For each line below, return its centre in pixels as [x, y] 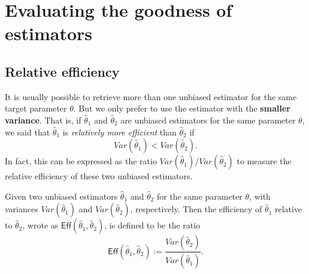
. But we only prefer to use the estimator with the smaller [182, 108]
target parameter [36, 108]
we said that [28, 132]
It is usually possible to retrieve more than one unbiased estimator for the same [151, 96]
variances [22, 209]
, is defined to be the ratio [152, 225]
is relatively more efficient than [119, 132]
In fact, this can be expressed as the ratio [81, 161]
